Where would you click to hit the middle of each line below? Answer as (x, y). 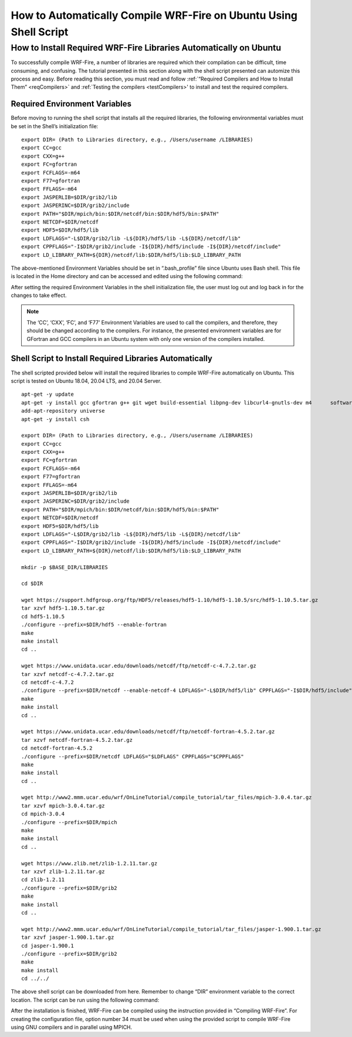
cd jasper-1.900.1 (48, 946)
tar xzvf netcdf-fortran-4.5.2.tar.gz (77, 740)
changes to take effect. (39, 295)
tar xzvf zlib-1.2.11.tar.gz (63, 871)
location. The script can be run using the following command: (85, 1000)
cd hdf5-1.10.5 (43, 616)
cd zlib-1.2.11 (43, 880)
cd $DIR (32, 584)
